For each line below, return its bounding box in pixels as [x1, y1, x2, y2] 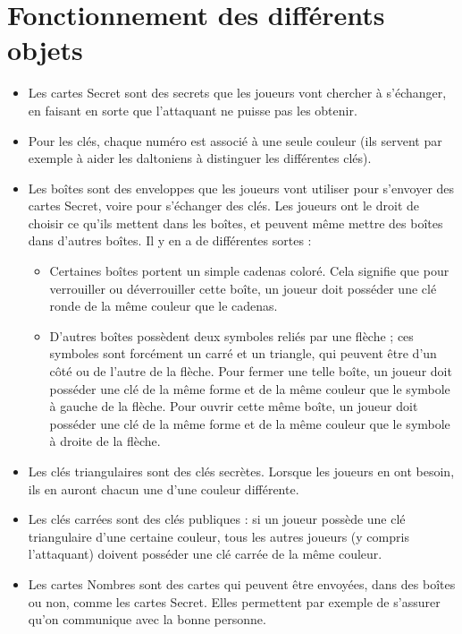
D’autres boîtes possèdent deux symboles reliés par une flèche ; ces [49, 326, 414, 345]
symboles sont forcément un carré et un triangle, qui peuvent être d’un [49, 344, 437, 363]
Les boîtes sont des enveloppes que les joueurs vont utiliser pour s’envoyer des [28, 178, 455, 197]
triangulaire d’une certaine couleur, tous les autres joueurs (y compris [28, 527, 409, 545]
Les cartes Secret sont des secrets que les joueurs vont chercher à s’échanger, [28, 83, 447, 102]
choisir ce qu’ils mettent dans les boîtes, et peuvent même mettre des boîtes [28, 213, 443, 232]
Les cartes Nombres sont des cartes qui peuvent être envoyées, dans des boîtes [28, 574, 456, 593]
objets [7, 31, 83, 68]
